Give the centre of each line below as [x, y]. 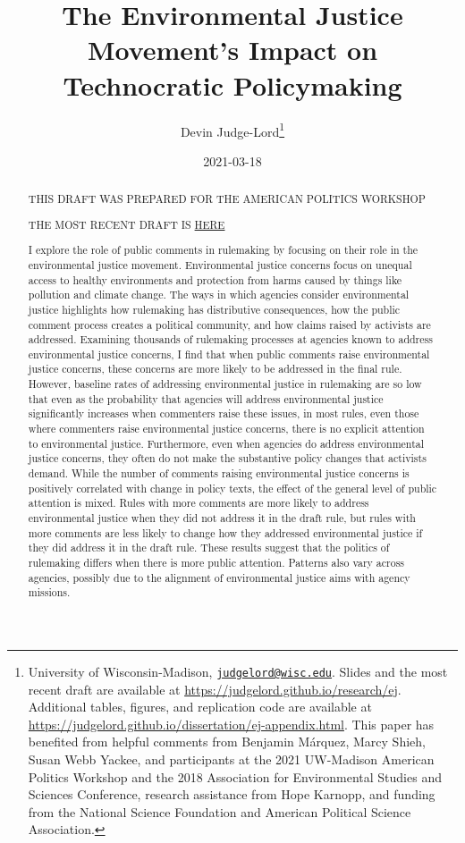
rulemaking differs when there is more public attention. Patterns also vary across [216, 563]
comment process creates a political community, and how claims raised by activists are [229, 324]
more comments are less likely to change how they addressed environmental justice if [225, 532]
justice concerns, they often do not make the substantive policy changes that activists [227, 458]
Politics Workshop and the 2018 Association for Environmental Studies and [235, 776]
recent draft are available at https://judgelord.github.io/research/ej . [215, 689]
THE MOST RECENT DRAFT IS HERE [127, 224]
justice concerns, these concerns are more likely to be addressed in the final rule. [215, 369]
